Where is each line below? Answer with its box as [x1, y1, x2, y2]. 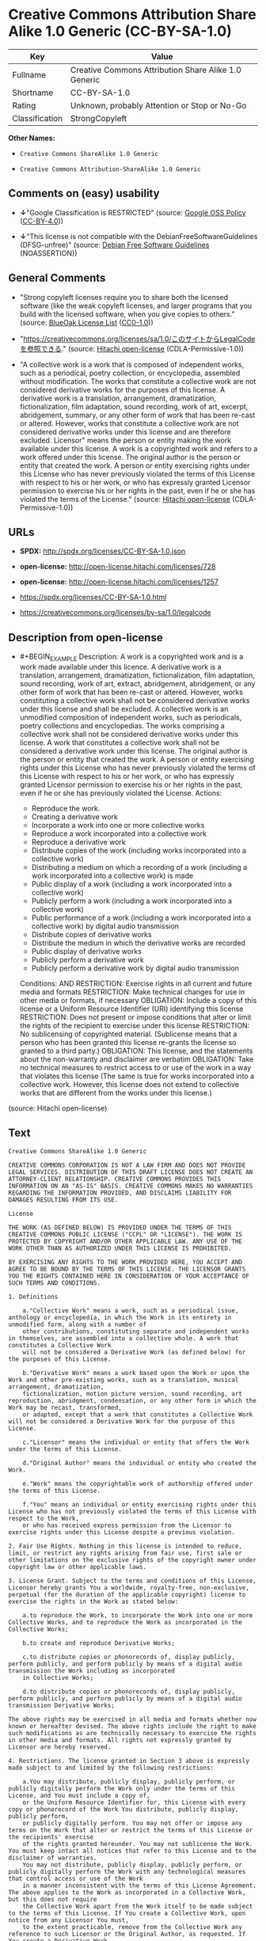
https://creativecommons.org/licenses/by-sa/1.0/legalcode [19, 608, 211, 617]
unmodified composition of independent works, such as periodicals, [19, 712, 242, 722]
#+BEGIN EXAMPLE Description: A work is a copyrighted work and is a [19, 651, 244, 663]
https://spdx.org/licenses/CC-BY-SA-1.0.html [19, 592, 167, 602]
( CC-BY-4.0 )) [19, 216, 64, 226]
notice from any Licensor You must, [8, 1916, 129, 1924]
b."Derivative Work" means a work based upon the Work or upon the [22, 1369, 249, 1377]
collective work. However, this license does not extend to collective [19, 1079, 240, 1089]
